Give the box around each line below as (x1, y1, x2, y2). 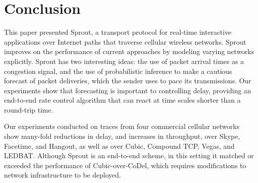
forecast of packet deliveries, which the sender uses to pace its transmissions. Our (4, 75, 252, 86)
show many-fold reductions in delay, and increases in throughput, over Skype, (4, 131, 240, 141)
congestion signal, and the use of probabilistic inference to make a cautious (4, 65, 232, 76)
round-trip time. (4, 104, 53, 115)
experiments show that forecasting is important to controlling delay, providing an (4, 85, 252, 95)
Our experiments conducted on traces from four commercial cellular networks (4, 121, 240, 131)
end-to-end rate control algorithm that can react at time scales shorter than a (4, 95, 241, 105)
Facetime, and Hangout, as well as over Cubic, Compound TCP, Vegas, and (4, 140, 235, 151)
